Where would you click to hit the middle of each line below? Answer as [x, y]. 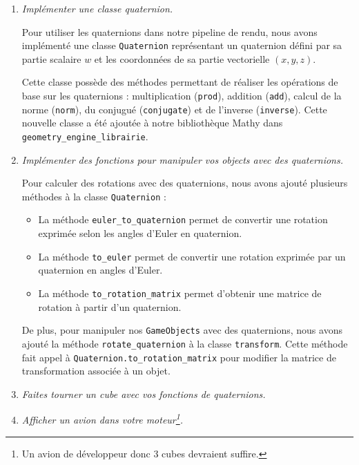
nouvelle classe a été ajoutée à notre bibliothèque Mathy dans [152, 123]
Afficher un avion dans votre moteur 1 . [103, 418]
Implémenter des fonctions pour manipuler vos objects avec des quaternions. [183, 159]
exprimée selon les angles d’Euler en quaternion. [140, 233]
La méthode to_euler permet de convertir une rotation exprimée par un [192, 256]
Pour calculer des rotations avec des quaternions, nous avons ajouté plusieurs [185, 183]
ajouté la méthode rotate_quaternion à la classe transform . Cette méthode [185, 343]
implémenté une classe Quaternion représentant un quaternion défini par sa [182, 45]
